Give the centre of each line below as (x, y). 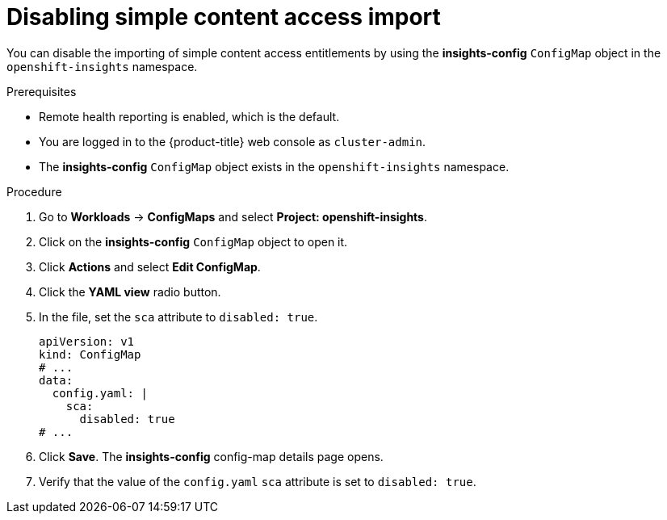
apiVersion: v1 (87, 341)
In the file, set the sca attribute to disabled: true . (178, 317)
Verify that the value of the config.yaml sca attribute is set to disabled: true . (258, 481)
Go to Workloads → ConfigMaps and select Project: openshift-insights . (233, 216)
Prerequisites (42, 91)
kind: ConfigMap (90, 354)
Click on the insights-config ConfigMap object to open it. (193, 241)
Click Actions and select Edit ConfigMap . (150, 266)
